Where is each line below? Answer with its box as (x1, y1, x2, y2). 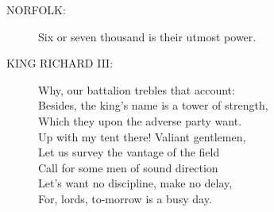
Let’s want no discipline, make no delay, (38, 175, 233, 191)
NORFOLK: (6, 2, 66, 17)
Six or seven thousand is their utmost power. (38, 28, 257, 44)
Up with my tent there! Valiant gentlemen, (38, 128, 246, 145)
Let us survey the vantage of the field (38, 144, 220, 160)
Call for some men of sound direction (38, 159, 218, 175)
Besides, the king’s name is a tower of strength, (38, 97, 268, 114)
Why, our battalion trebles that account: (38, 81, 235, 98)
